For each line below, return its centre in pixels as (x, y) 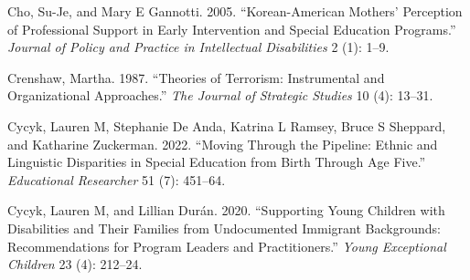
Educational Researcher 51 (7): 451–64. (117, 179)
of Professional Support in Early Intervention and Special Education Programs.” (232, 29)
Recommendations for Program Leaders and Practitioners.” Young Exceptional (227, 246)
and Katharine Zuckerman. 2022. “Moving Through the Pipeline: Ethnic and (223, 144)
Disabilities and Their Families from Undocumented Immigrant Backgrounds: (224, 228)
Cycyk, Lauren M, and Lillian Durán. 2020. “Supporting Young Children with (226, 210)
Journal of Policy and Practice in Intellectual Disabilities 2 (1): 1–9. (198, 47)
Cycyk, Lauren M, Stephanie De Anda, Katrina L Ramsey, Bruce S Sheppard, (227, 125)
